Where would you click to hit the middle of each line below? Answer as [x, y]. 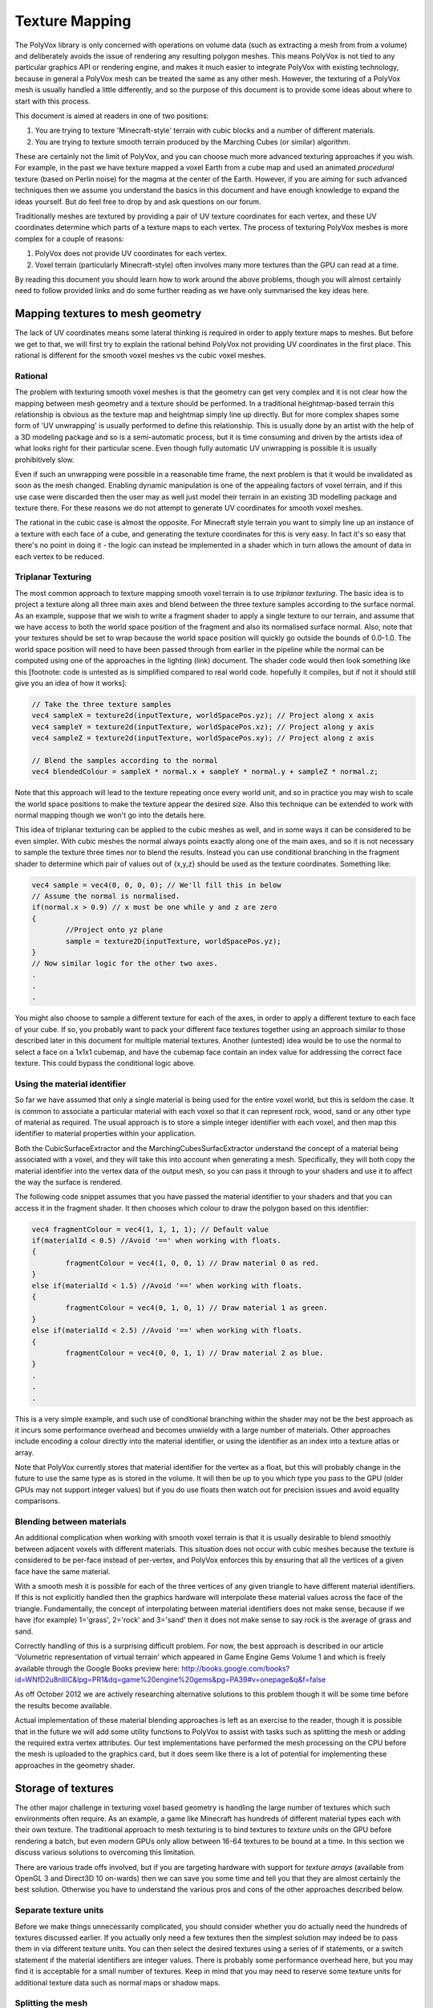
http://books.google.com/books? [236, 1668]
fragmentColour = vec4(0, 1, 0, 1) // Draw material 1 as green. [196, 1308]
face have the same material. [63, 1571]
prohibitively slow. [45, 459]
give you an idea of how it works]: [71, 683]
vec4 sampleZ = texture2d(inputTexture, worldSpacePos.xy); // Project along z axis [203, 738]
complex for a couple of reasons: [69, 239]
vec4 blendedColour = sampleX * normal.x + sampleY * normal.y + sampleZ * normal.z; [205, 772]
